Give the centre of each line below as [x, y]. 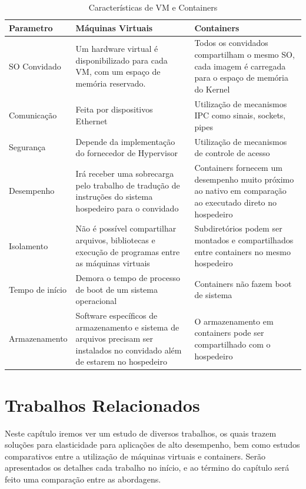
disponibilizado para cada [122, 60]
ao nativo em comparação [240, 191]
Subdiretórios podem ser [238, 228]
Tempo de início [38, 289]
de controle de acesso [232, 153]
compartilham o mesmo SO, [245, 54]
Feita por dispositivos [114, 109]
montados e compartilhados [244, 239]
